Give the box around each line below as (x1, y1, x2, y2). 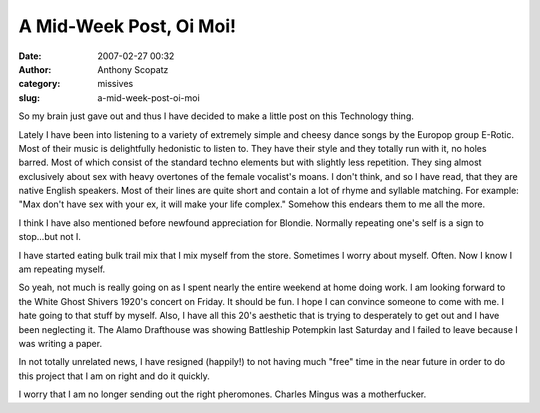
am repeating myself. (18, 263, 106, 275)
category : (18, 78, 61, 90)
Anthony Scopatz (97, 63, 169, 75)
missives (97, 78, 134, 90)
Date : (18, 50, 42, 62)
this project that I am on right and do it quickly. (18, 370, 210, 382)
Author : (18, 63, 52, 75)
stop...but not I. (18, 231, 82, 243)
